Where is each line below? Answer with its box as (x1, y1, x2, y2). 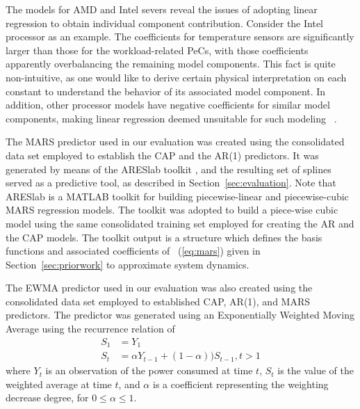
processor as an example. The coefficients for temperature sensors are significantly (6, 29, 354, 44)
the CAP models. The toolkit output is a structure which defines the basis (6, 230, 322, 244)
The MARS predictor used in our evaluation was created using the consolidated (6, 134, 345, 149)
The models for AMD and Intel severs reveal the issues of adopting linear (6, 2, 318, 16)
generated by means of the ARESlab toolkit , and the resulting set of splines (6, 161, 332, 176)
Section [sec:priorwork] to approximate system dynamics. (6, 257, 249, 271)
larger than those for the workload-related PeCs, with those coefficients (6, 42, 309, 57)
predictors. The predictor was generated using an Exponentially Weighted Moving (6, 307, 354, 322)
